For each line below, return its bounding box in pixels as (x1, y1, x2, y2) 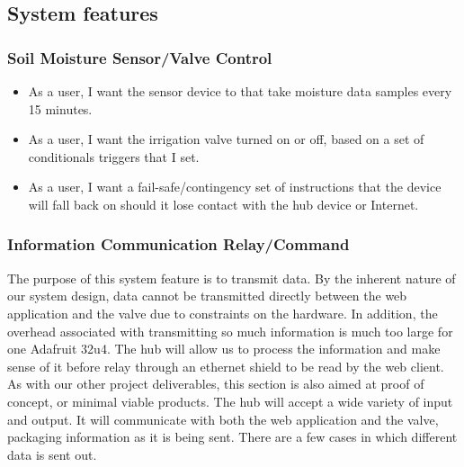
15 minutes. (28, 99, 93, 118)
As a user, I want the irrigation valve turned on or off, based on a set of (28, 130, 424, 148)
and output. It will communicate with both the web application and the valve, (7, 409, 439, 428)
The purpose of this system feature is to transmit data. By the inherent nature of (7, 268, 456, 287)
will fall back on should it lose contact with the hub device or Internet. (28, 194, 419, 213)
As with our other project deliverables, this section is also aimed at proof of (7, 374, 424, 393)
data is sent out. (7, 445, 97, 463)
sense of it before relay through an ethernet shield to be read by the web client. (7, 356, 444, 375)
